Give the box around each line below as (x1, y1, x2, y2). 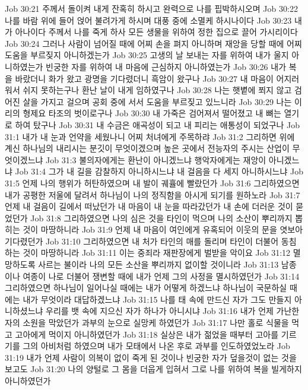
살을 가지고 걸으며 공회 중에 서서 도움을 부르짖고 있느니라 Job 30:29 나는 (23, 95, 292, 107)
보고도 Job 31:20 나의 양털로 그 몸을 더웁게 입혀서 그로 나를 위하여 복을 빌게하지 (5, 363, 302, 375)
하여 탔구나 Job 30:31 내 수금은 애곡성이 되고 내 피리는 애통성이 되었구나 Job (15, 118, 300, 131)
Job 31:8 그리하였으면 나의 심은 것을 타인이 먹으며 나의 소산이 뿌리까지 (30, 211, 293, 224)
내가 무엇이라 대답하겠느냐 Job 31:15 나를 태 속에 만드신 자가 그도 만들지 (23, 293, 292, 305)
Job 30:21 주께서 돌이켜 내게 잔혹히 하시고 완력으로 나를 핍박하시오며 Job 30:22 (5, 2, 298, 14)
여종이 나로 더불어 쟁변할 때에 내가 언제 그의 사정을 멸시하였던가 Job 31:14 (23, 269, 300, 282)
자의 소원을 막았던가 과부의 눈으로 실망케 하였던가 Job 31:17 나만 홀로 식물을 (5, 316, 289, 329)
